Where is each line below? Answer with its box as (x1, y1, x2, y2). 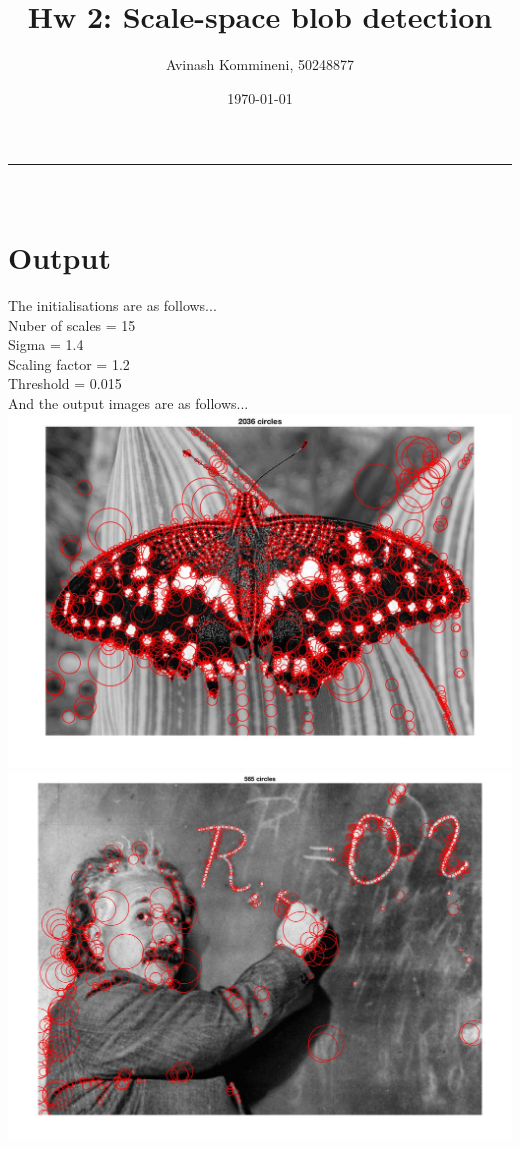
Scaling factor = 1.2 (8, 353, 130, 374)
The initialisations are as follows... (8, 295, 217, 316)
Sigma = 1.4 (8, 334, 84, 355)
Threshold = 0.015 (8, 373, 122, 394)
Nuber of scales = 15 (8, 314, 136, 335)
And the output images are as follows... (8, 393, 249, 413)
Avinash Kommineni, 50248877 (166, 54, 354, 75)
